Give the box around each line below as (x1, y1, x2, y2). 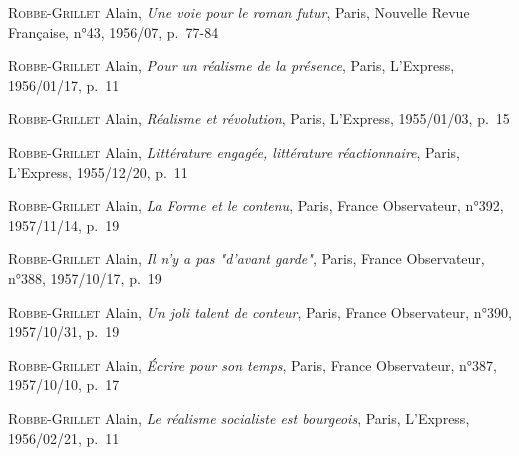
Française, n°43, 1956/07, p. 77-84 (8, 21, 219, 42)
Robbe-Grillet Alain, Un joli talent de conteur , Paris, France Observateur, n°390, (8, 301, 512, 322)
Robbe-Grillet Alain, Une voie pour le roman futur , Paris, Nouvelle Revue (8, 2, 470, 22)
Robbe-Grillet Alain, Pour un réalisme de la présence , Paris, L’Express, (8, 55, 455, 76)
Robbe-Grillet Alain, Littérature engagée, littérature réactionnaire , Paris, (8, 141, 461, 162)
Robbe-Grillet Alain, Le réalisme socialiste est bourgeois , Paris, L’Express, (8, 407, 470, 428)
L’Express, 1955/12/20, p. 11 (8, 161, 188, 182)
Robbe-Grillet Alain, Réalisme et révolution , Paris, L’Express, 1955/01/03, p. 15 (8, 108, 510, 129)
